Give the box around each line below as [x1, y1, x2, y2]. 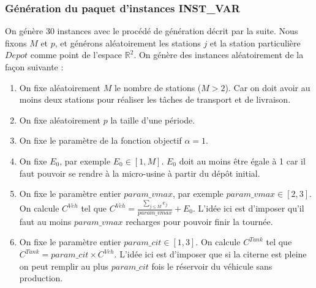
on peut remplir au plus [19, 259, 109, 272]
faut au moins [19, 215, 72, 227]
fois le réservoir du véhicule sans [151, 259, 273, 272]
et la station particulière [209, 36, 301, 49]
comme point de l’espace [30, 48, 122, 61]
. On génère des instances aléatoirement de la [134, 48, 304, 61]
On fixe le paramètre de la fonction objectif [19, 134, 182, 147]
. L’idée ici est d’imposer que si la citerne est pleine [114, 248, 307, 260]
